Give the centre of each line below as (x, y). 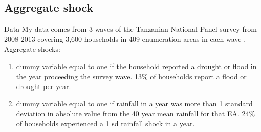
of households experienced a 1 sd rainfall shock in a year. (105, 123)
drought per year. (43, 86)
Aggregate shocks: (32, 49)
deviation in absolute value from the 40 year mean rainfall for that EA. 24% (136, 113)
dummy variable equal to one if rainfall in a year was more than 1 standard (134, 103)
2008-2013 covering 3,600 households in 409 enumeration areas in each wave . (125, 39)
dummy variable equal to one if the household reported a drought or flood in (136, 66)
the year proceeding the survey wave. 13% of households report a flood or (131, 76)
